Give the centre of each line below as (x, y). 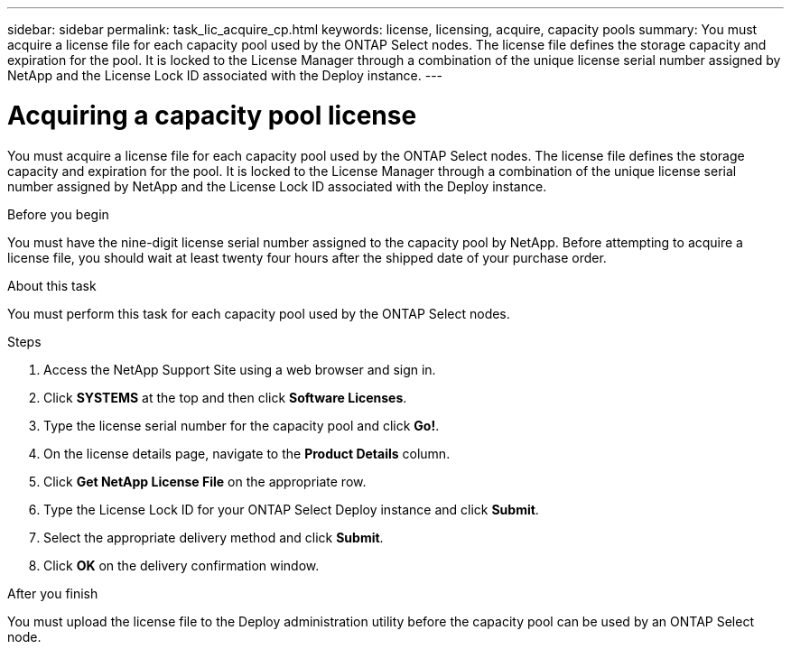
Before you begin (58, 214)
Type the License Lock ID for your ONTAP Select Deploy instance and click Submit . (291, 509)
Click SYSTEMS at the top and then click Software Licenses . (225, 397)
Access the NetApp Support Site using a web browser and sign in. (240, 369)
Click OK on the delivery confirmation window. (181, 565)
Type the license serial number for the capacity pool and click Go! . (242, 425)
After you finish (53, 593)
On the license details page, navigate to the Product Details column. (247, 453)
